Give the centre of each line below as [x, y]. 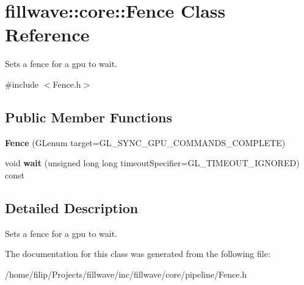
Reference [47, 34]
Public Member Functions [89, 117]
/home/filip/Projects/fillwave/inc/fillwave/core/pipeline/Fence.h [126, 274]
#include [22, 84]
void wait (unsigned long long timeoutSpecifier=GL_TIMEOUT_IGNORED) [152, 163]
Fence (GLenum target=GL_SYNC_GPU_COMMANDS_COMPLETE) [145, 142]
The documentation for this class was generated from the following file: [138, 254]
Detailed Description [72, 207]
